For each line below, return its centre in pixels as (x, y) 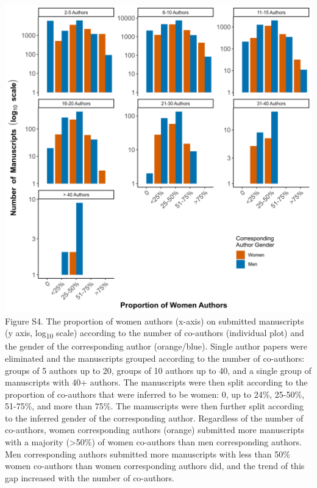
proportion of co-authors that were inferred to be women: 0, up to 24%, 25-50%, (155, 394)
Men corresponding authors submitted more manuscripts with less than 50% (148, 454)
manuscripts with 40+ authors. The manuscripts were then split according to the (156, 382)
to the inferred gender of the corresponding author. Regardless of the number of (154, 418)
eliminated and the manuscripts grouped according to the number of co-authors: (155, 358)
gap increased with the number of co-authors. (90, 477)
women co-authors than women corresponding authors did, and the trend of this (155, 466)
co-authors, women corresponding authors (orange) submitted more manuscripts (155, 430)
